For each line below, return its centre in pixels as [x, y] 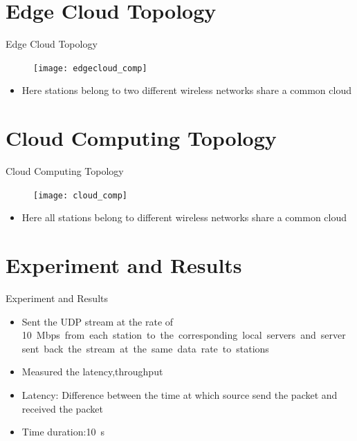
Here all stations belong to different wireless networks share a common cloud [184, 217]
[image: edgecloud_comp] [90, 68]
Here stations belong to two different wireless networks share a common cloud [186, 90]
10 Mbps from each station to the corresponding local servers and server [184, 335]
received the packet [62, 408]
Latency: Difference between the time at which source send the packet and [180, 395]
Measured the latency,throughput [92, 372]
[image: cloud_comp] [81, 195]
